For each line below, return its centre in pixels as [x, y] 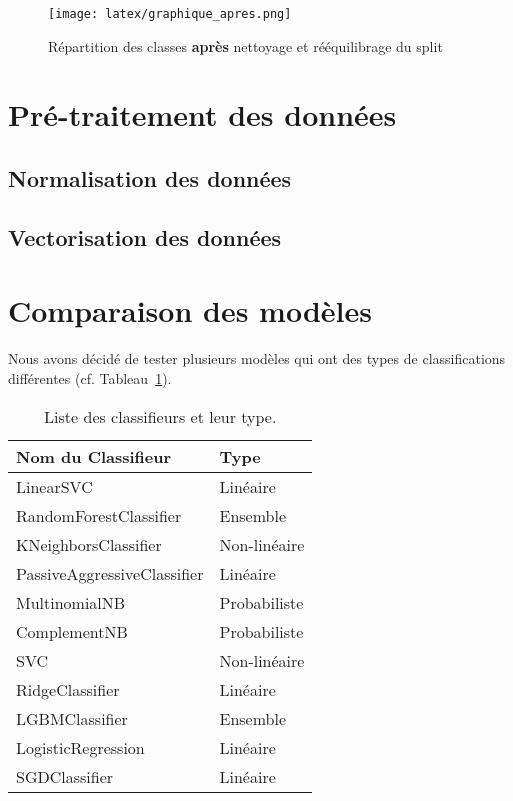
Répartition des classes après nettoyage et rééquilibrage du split [245, 45]
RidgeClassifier [68, 689]
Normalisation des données [150, 178]
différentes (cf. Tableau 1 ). [90, 377]
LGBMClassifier [72, 718]
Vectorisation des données [145, 236]
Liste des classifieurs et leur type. [160, 416]
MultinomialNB [71, 602]
